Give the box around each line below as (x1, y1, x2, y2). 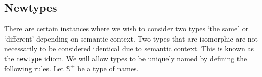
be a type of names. (77, 63, 139, 73)
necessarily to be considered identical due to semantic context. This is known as (4, 43, 254, 54)
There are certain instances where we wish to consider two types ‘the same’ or (4, 23, 249, 34)
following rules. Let (4, 63, 64, 73)
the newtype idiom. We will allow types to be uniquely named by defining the (4, 53, 247, 63)
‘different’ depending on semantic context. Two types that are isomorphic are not (4, 33, 258, 44)
